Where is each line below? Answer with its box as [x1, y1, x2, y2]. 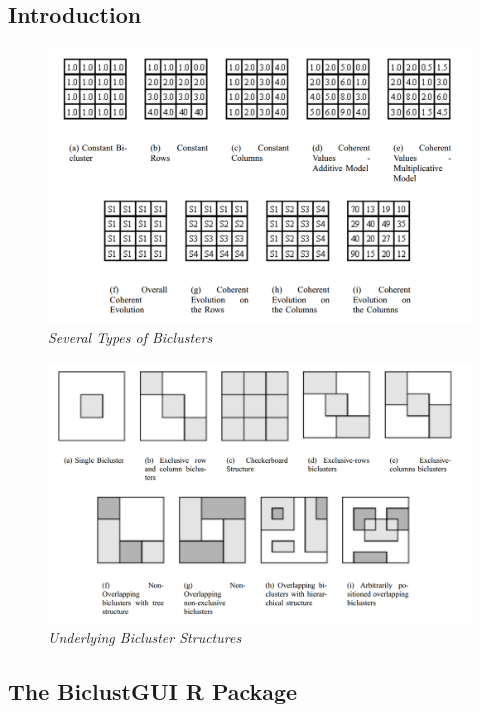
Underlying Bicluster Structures [48, 627, 242, 648]
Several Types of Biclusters [48, 326, 213, 347]
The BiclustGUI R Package [8, 676, 298, 707]
